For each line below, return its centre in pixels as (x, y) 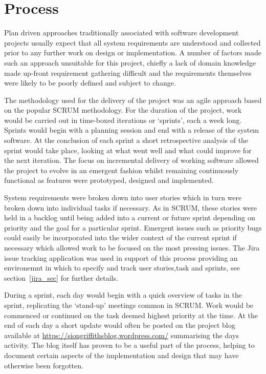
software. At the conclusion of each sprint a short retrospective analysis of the (126, 140)
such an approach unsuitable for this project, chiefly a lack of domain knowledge (130, 62)
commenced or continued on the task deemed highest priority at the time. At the (131, 315)
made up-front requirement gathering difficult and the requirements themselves (128, 72)
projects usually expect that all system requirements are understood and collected (132, 42)
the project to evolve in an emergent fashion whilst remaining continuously (121, 170)
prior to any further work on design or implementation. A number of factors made (133, 53)
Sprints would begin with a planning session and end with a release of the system (132, 130)
